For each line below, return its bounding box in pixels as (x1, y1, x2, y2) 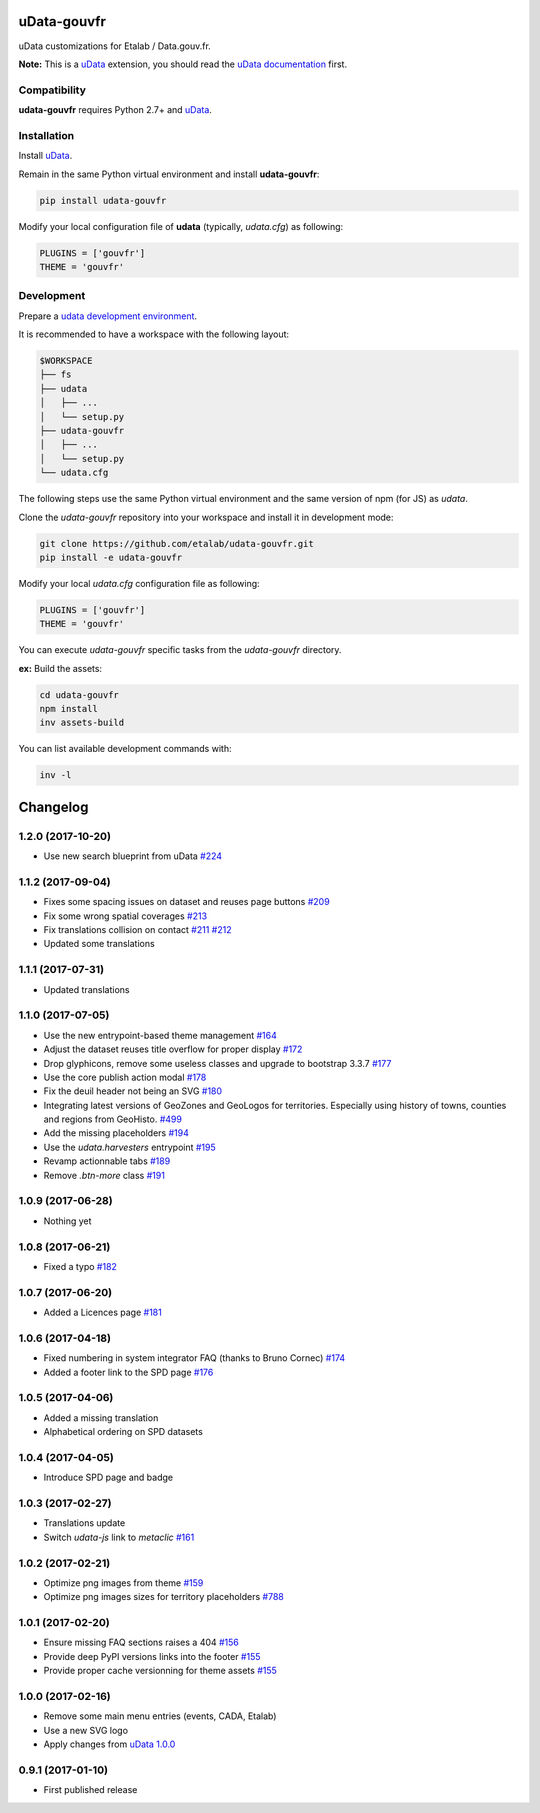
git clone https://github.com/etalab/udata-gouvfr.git (39, 538, 314, 549)
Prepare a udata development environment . (18, 310, 198, 322)
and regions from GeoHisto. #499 (43, 1113, 182, 1125)
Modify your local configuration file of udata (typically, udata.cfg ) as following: (18, 220, 344, 232)
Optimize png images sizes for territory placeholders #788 (43, 1591, 284, 1603)
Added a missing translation (43, 1411, 159, 1424)
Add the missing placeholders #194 (43, 1127, 189, 1139)
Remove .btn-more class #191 (43, 1169, 165, 1181)
